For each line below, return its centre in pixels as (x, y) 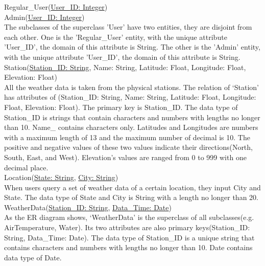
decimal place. (26, 167)
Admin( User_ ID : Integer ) (44, 17)
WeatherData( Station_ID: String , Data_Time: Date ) (88, 207)
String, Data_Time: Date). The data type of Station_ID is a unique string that (129, 237)
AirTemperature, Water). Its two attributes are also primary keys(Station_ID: (127, 227)
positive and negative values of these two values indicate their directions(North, (128, 147)
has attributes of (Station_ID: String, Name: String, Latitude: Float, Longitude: (130, 97)
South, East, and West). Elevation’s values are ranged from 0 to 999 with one (125, 157)
